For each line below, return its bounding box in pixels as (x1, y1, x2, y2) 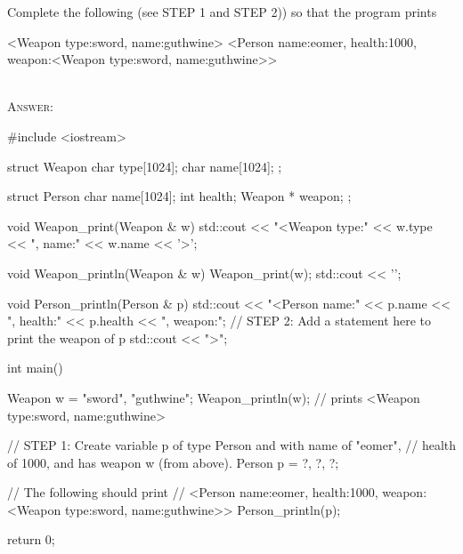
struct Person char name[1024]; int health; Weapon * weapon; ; (7, 187, 352, 205)
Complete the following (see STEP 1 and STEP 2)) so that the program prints (7, 3, 437, 20)
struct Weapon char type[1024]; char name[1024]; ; (7, 157, 282, 175)
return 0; (7, 530, 55, 549)
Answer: (7, 97, 53, 116)
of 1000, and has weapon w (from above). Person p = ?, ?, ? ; (7, 453, 339, 471)
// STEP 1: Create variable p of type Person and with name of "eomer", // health (7, 436, 456, 454)
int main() (7, 358, 63, 377)
